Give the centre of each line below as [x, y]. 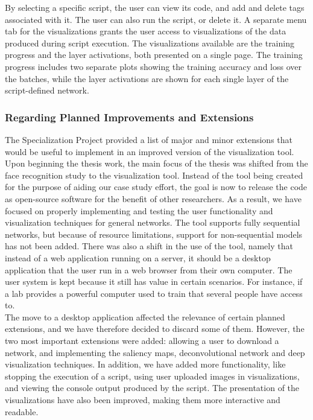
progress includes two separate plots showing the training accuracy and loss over [153, 66]
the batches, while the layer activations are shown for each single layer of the [147, 78]
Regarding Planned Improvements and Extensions [129, 117]
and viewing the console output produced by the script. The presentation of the [152, 388]
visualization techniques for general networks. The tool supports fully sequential [153, 222]
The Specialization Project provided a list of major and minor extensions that [149, 139]
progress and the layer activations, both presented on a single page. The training [154, 55]
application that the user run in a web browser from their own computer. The [149, 269]
